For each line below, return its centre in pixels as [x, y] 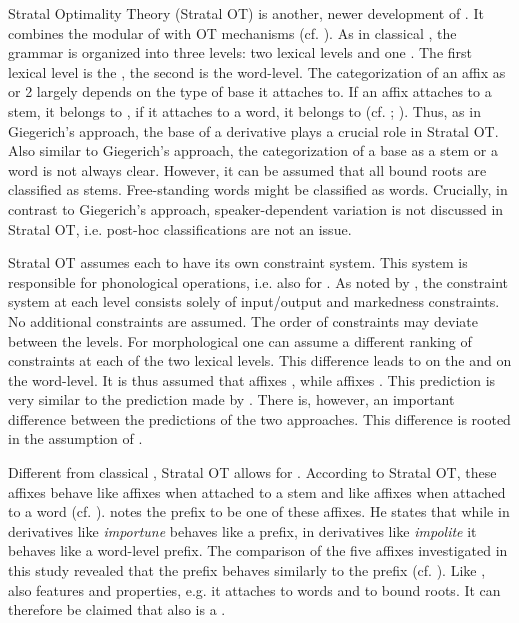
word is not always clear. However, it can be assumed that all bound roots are [247, 169]
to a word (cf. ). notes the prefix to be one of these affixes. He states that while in [259, 511]
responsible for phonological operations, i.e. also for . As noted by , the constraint [258, 281]
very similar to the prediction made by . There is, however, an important [231, 399]
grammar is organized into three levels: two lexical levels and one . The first [240, 52]
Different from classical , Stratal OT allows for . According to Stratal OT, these [252, 472]
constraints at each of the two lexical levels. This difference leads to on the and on [260, 360]
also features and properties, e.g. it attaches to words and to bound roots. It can [254, 589]
